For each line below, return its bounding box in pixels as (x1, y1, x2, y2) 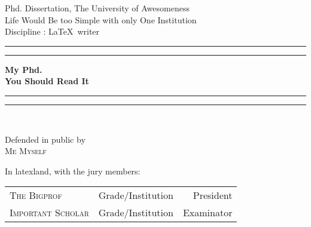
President (193, 188, 233, 203)
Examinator (182, 205, 233, 220)
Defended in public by (5, 133, 86, 145)
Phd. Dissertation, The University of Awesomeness (5, 2, 190, 14)
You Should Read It (5, 75, 89, 87)
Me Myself (5, 145, 47, 157)
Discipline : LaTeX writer (5, 25, 100, 38)
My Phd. (5, 63, 42, 75)
